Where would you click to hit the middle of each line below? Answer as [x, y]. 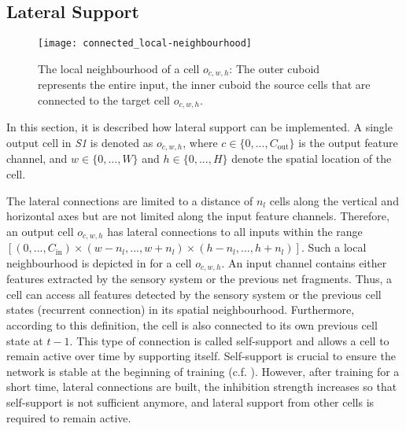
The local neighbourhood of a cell [119, 68]
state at [25, 340]
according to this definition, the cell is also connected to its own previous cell [192, 325]
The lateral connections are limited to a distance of [130, 200]
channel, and [37, 158]
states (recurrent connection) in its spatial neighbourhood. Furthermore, [181, 309]
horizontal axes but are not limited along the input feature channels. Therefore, [198, 216]
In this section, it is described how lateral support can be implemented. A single [199, 127]
